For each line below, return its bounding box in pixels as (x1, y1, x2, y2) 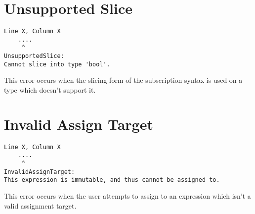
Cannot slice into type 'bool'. (4, 60, 110, 68)
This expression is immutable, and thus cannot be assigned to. (4, 176, 220, 184)
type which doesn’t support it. (4, 85, 96, 95)
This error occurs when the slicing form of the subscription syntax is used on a (4, 75, 243, 85)
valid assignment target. (4, 200, 77, 211)
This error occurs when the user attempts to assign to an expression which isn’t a (4, 191, 251, 201)
